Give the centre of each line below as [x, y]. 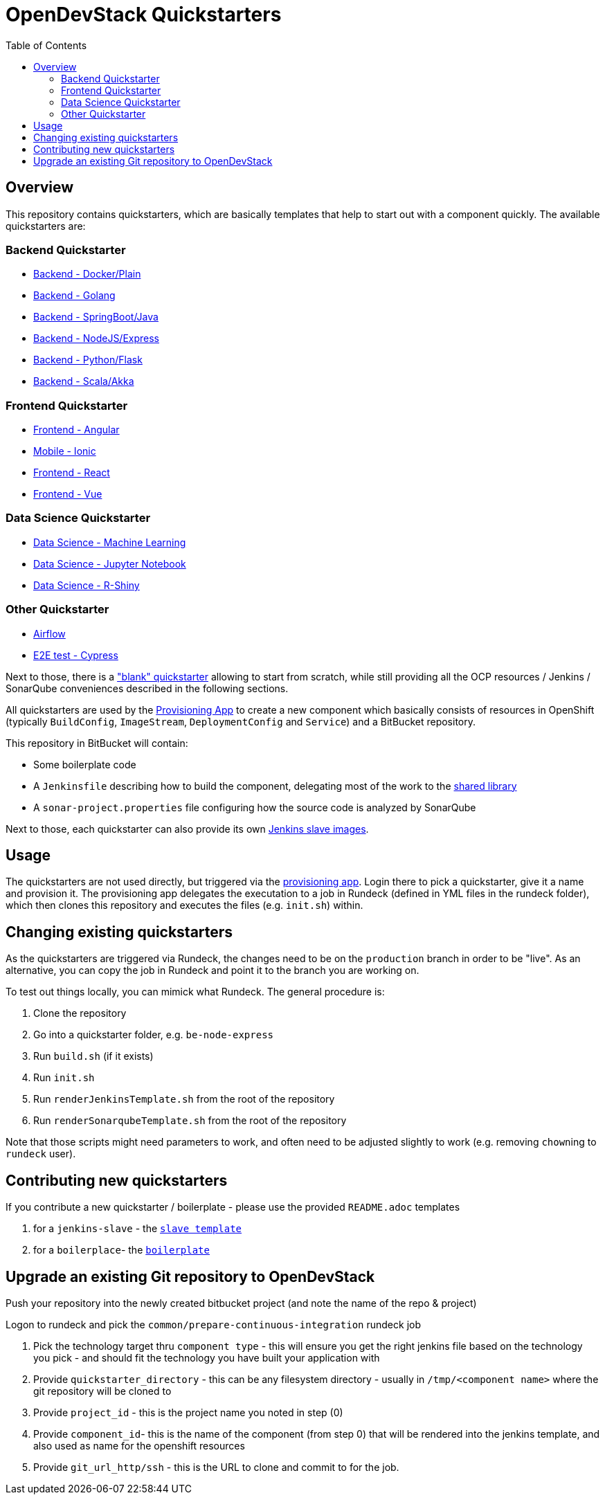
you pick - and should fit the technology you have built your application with [207, 1357]
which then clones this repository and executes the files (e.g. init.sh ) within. [184, 905]
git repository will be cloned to [102, 1391]
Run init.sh [64, 1078]
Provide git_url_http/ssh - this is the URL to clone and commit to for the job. [216, 1467]
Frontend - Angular [76, 430]
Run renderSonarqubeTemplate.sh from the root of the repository [190, 1121]
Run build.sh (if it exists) [93, 1056]
